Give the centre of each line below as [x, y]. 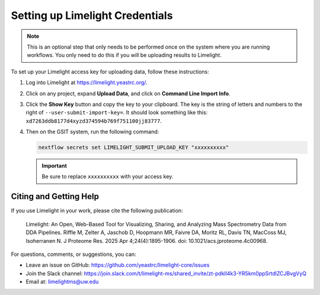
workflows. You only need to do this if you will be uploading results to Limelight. [124, 55]
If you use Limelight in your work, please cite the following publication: [97, 211]
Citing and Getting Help [55, 196]
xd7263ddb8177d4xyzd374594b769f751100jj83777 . [94, 121]
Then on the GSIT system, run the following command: [92, 132]
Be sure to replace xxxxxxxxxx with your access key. [108, 177]
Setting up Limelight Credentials [92, 15]
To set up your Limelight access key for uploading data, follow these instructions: [110, 72]
